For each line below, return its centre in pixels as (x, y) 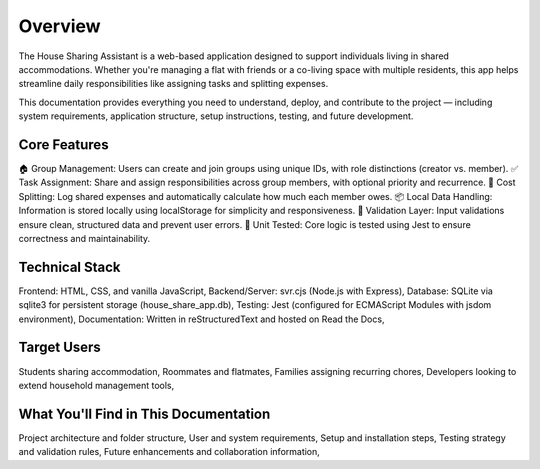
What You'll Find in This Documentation (144, 413)
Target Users (60, 347)
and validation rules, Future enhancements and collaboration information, (169, 452)
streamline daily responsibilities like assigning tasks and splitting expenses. (173, 84)
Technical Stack (69, 266)
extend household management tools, (96, 385)
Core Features (63, 144)
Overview (59, 26)
